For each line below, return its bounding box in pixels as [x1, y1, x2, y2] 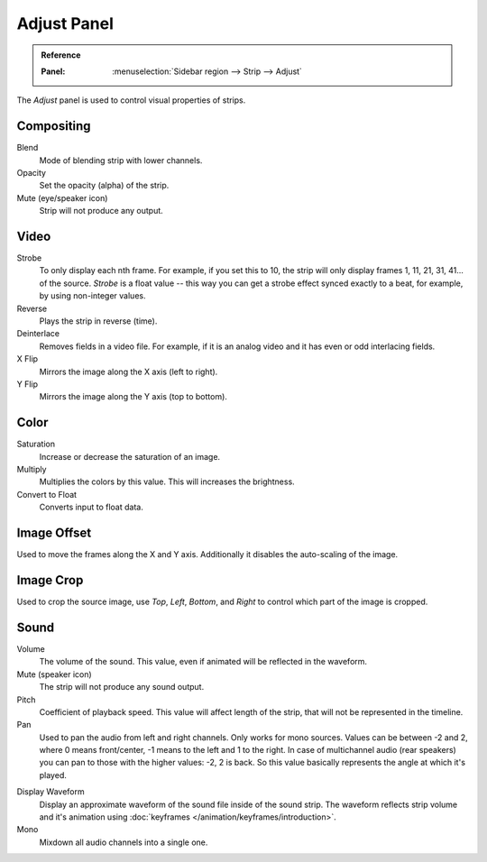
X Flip [16, 353, 39, 364]
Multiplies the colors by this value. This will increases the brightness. [39, 476, 295, 487]
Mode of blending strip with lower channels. [39, 154, 203, 166]
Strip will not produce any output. [39, 206, 164, 216]
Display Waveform [16, 786, 85, 797]
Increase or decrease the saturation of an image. [39, 451, 221, 462]
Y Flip [16, 379, 39, 390]
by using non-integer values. [39, 290, 146, 301]
